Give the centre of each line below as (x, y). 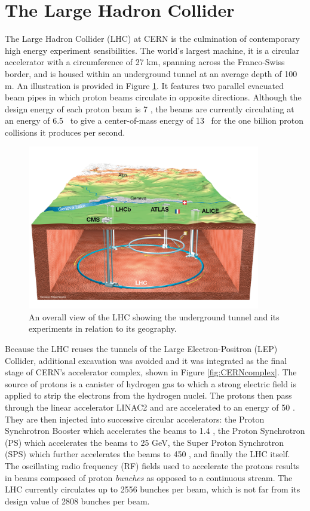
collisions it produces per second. (65, 132)
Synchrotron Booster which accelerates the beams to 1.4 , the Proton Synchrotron (155, 431)
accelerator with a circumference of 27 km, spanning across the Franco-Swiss (145, 62)
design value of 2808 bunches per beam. (77, 501)
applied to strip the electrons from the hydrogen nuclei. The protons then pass (148, 395)
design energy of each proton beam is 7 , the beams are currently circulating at (150, 108)
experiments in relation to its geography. (103, 328)
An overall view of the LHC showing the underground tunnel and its (154, 316)
